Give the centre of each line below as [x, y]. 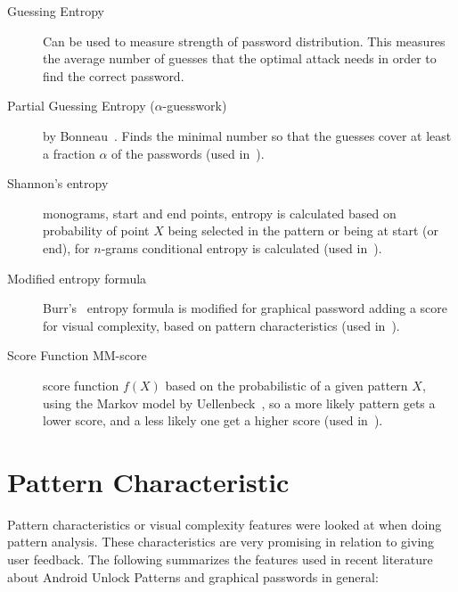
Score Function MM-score [77, 355]
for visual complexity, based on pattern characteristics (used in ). [221, 325]
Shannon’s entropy [58, 183]
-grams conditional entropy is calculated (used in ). [241, 247]
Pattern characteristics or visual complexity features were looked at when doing [225, 524]
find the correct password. [114, 75]
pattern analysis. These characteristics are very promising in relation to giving [221, 542]
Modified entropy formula [77, 278]
